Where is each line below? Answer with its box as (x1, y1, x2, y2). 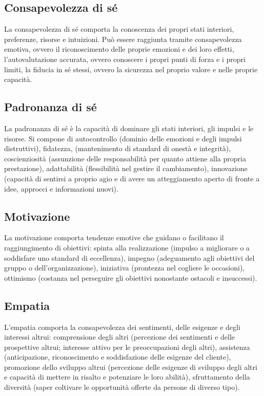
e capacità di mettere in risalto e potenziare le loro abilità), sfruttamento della (4, 371, 250, 382)
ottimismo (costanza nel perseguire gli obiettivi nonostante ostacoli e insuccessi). (4, 272, 257, 283)
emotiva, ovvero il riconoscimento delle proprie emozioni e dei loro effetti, (4, 44, 234, 54)
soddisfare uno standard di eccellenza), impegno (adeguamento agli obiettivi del (4, 252, 255, 263)
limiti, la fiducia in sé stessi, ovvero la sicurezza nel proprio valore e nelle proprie (4, 64, 258, 74)
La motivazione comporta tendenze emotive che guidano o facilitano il (4, 232, 224, 243)
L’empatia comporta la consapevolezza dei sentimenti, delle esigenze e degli (4, 321, 240, 332)
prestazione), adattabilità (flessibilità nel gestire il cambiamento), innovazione (4, 163, 248, 174)
